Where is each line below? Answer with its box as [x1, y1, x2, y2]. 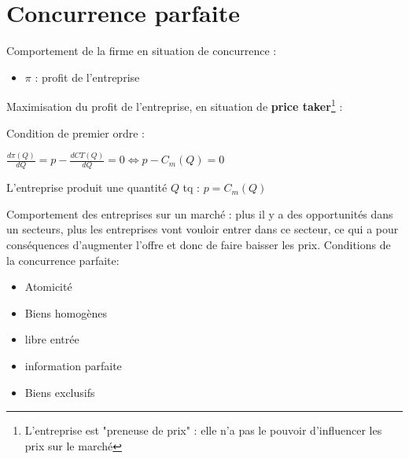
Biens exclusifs [24, 384, 95, 400]
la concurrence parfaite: [6, 252, 120, 268]
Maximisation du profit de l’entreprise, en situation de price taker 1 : [6, 96, 343, 114]
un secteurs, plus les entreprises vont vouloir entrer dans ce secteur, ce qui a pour [6, 221, 399, 237]
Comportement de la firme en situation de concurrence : [6, 42, 277, 59]
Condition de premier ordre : [6, 124, 145, 141]
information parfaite [24, 358, 122, 374]
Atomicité [24, 278, 72, 295]
